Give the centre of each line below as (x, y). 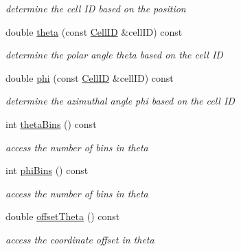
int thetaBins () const (51, 123)
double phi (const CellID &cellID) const (90, 77)
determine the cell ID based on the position (96, 8)
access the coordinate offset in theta (80, 239)
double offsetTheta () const (63, 216)
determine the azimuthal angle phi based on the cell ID (120, 101)
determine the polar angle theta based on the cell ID (114, 55)
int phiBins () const (47, 170)
